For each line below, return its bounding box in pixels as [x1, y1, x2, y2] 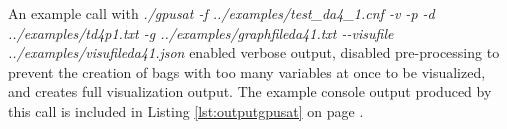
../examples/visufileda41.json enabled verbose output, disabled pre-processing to [8, 42, 500, 63]
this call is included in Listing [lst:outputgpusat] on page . [8, 100, 364, 121]
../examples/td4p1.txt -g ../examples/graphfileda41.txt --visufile [8, 22, 394, 43]
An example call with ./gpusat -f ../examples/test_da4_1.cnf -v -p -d [8, 3, 435, 23]
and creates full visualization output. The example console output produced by [8, 81, 492, 102]
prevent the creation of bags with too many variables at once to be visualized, [8, 61, 486, 82]
